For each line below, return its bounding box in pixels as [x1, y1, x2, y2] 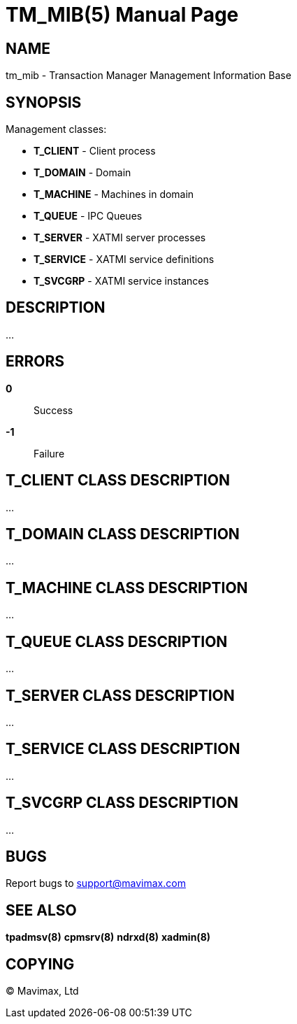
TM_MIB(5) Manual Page [6, 3, 239, 27]
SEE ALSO [6, 901, 77, 919]
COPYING [6, 955, 75, 973]
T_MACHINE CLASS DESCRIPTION [6, 578, 248, 597]
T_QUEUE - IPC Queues [34, 210, 143, 222]
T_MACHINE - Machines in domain [34, 188, 194, 201]
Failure [34, 447, 65, 460]
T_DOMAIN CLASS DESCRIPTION [6, 525, 240, 543]
